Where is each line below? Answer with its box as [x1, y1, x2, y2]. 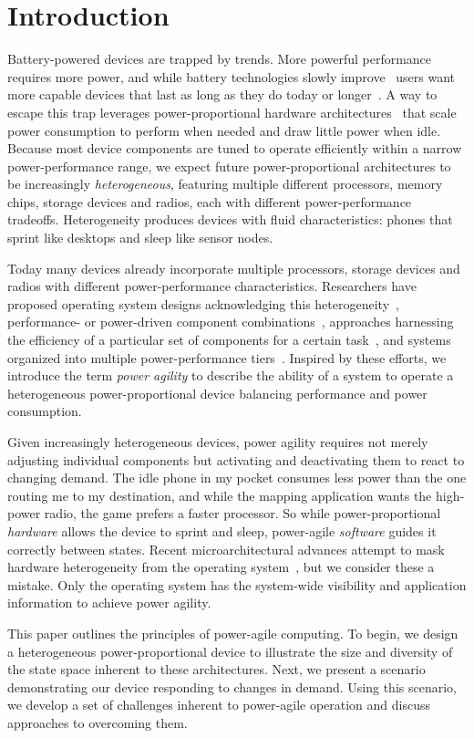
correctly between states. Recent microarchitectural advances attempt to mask [7, 539, 445, 558]
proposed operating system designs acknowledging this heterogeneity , [7, 294, 399, 313]
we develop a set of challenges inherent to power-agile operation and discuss [7, 695, 431, 714]
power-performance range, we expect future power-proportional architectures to [7, 156, 451, 175]
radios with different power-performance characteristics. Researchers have [7, 276, 417, 296]
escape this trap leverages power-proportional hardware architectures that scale [7, 102, 457, 121]
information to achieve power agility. [7, 593, 211, 612]
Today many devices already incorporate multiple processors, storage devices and [7, 258, 460, 277]
